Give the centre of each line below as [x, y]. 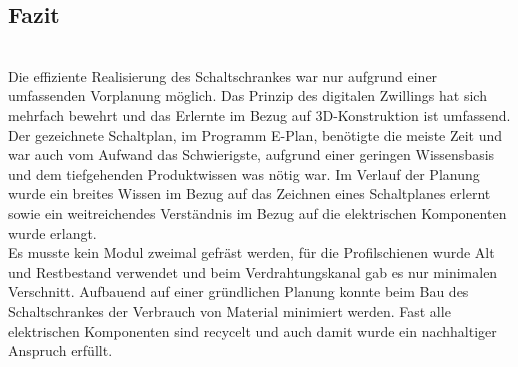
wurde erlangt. [52, 232]
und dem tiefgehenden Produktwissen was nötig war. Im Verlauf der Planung [244, 173]
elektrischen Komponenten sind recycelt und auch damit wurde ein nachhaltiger [252, 330]
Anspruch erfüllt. [60, 350]
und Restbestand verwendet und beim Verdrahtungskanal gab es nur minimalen [253, 271]
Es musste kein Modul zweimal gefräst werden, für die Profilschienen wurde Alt [251, 252]
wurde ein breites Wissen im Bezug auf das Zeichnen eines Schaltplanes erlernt [249, 193]
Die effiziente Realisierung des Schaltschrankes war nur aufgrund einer [223, 75]
